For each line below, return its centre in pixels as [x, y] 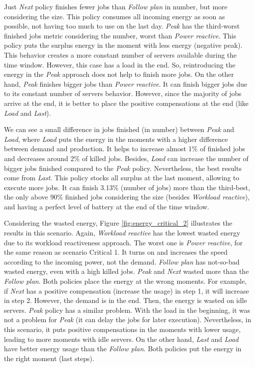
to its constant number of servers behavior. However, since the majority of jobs [123, 93]
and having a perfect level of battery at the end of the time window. [107, 206]
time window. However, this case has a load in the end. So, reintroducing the [120, 64]
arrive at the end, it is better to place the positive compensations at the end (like [126, 103]
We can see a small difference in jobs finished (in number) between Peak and [119, 129]
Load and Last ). [28, 113]
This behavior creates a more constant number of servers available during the [120, 54]
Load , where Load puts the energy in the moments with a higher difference [116, 139]
